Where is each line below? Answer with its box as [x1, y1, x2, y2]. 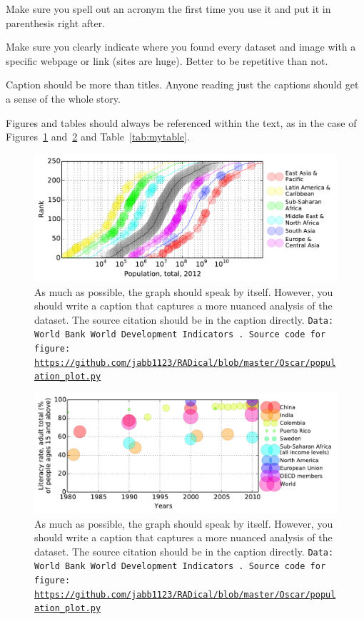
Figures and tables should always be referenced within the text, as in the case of [6, 115, 357, 130]
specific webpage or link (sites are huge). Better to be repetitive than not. [6, 53, 328, 68]
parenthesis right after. [6, 15, 106, 30]
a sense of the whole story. [6, 91, 121, 106]
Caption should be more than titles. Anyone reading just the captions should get [6, 77, 359, 92]
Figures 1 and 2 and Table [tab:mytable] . [6, 129, 190, 144]
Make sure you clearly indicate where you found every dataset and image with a [6, 39, 356, 54]
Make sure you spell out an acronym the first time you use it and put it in [6, 1, 331, 16]
